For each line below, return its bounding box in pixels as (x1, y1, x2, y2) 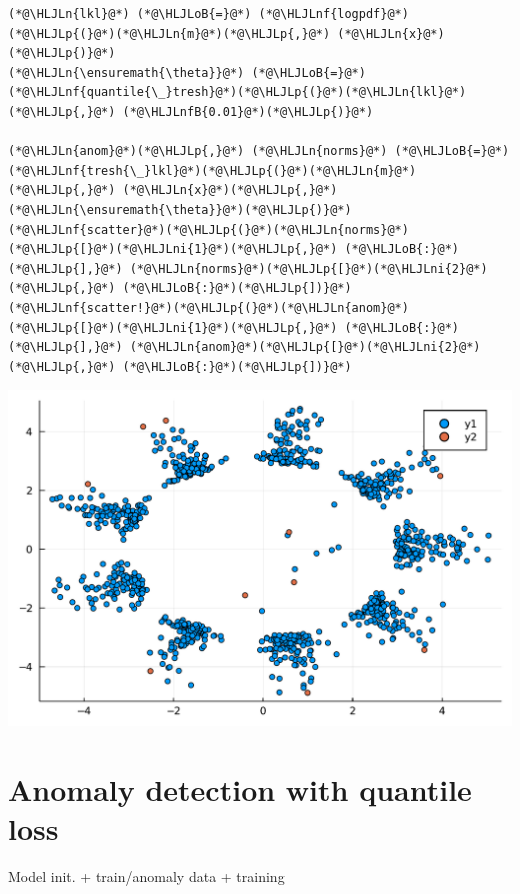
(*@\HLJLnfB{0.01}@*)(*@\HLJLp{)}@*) (122, 104, 374, 119)
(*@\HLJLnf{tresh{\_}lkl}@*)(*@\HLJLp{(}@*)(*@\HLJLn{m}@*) (8, 163, 417, 178)
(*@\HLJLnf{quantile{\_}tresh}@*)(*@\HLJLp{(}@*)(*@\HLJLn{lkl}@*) (8, 85, 467, 100)
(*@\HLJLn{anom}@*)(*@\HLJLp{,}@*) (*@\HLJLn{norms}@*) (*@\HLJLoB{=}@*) (8, 144, 510, 159)
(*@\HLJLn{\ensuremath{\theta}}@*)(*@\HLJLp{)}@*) (8, 202, 352, 217)
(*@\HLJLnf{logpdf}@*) (258, 7, 409, 21)
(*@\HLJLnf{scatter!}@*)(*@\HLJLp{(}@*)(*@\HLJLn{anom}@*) (8, 300, 409, 315)
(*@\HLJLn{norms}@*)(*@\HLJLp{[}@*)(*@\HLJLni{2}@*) (129, 261, 488, 276)
